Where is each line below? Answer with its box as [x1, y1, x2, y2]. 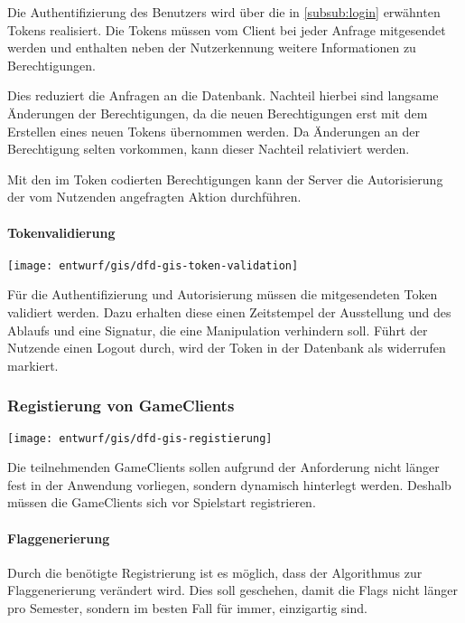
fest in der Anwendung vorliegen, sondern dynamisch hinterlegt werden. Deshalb [7, 475, 451, 494]
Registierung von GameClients [7, 394, 235, 417]
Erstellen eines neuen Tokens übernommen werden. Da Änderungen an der [7, 121, 420, 140]
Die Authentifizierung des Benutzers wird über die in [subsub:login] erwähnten [7, 3, 441, 21]
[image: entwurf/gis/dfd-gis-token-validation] [7, 259, 299, 272]
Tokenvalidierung [7, 222, 116, 241]
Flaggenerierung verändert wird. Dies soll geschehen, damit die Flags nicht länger [7, 581, 458, 599]
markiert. [7, 355, 59, 374]
